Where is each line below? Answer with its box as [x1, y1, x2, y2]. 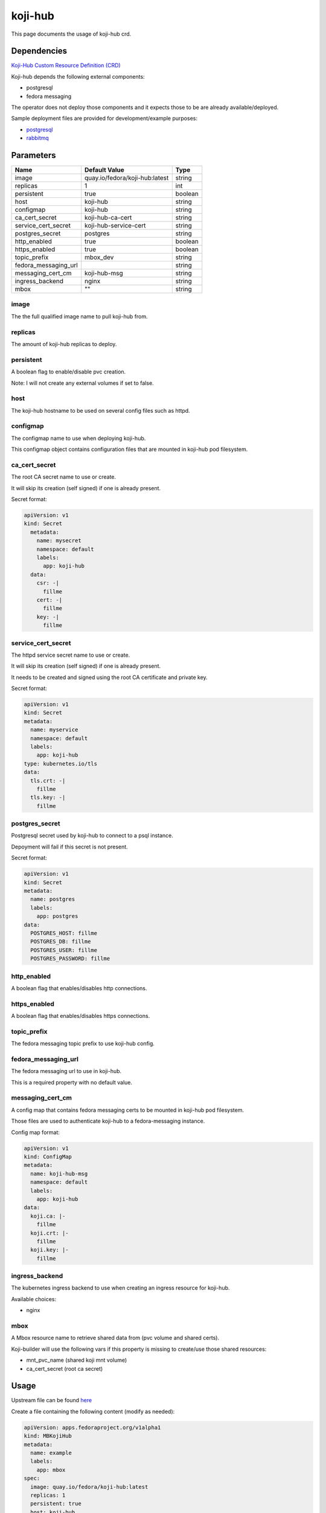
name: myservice [30, 726, 78, 734]
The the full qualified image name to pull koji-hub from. [11, 312, 148, 320]
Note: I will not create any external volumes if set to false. [11, 379, 154, 387]
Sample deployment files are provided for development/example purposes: [11, 115, 197, 122]
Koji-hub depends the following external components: [11, 73, 145, 80]
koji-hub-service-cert [85, 222, 146, 230]
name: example [30, 1449, 72, 1456]
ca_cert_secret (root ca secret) [26, 1365, 103, 1372]
